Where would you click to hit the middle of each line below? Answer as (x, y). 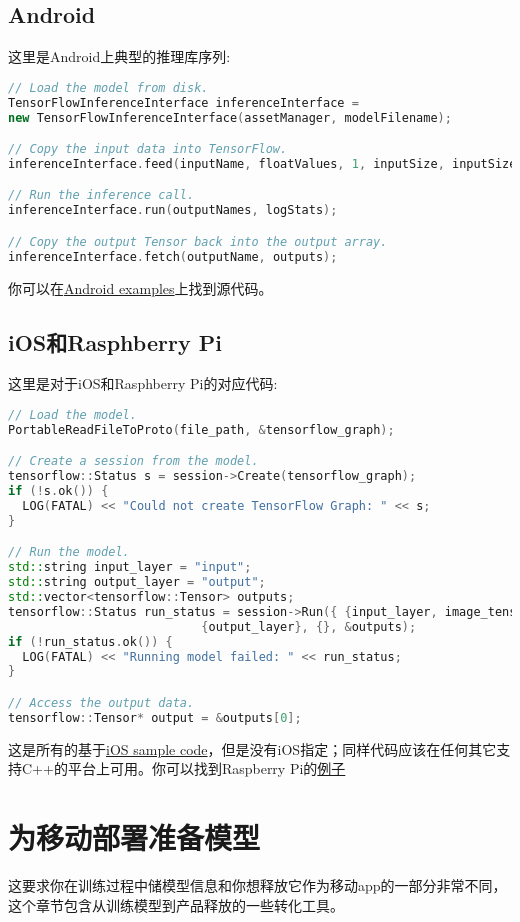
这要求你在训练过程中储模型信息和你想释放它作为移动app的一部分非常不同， (257, 885)
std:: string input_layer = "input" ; (130, 567)
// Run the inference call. (101, 195)
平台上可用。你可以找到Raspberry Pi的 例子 (206, 768)
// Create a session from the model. (133, 461)
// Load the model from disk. (108, 87)
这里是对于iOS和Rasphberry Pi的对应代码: (143, 383)
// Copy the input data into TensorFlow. (148, 149)
